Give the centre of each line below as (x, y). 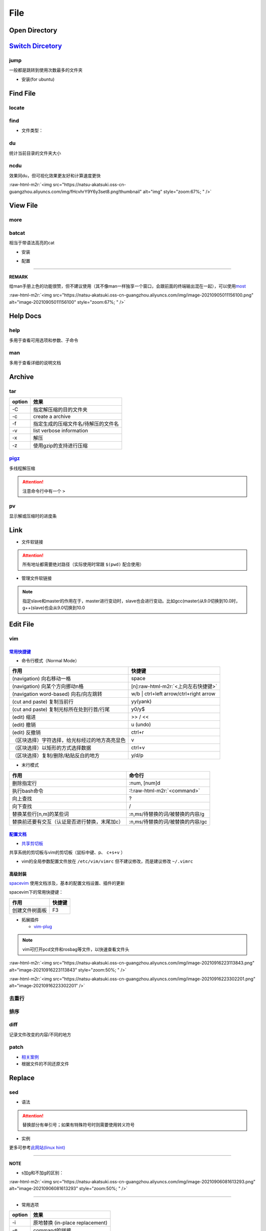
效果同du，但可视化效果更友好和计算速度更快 (55, 175)
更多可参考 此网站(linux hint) (37, 1147)
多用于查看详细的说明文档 (35, 362)
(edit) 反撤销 (26, 733)
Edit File (22, 624)
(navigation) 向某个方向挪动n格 (48, 686)
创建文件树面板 (29, 910)
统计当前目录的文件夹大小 (35, 153)
